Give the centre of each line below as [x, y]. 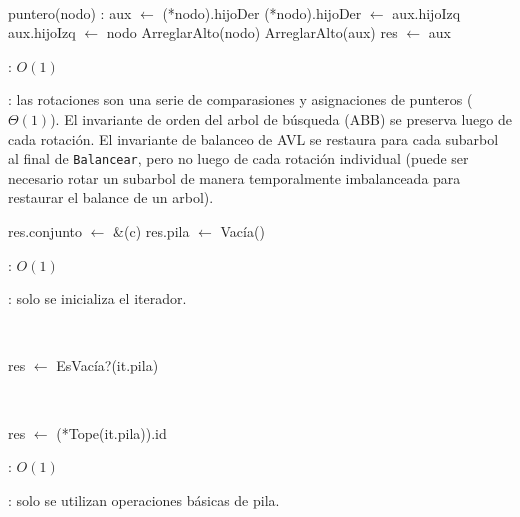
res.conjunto [45, 231]
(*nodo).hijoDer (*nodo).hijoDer [262, 12]
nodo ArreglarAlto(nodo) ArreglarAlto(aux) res [252, 32]
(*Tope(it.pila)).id [111, 432]
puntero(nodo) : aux [70, 12]
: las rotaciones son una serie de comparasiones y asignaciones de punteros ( [240, 99]
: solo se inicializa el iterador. [97, 298]
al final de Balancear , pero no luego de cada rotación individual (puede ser [238, 158]
